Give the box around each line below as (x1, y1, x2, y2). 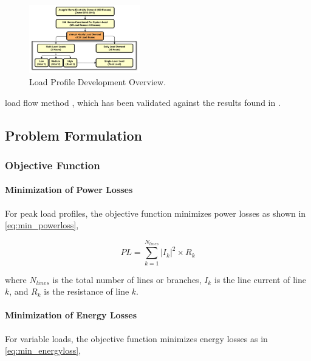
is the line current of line (214, 273, 306, 286)
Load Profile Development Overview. (29, 75, 166, 88)
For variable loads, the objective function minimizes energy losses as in (5, 332, 268, 345)
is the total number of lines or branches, (52, 273, 202, 286)
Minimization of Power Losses (5, 183, 133, 196)
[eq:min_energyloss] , (5, 344, 81, 357)
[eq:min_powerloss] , (5, 219, 79, 231)
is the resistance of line (44, 285, 129, 298)
